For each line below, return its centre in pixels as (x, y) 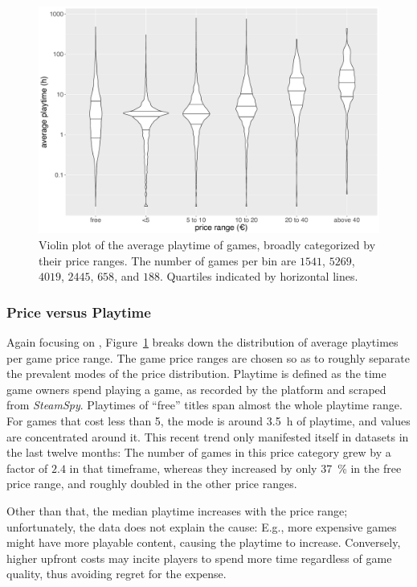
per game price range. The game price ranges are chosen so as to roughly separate (208, 357)
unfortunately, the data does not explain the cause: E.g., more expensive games (202, 526)
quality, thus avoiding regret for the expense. (117, 574)
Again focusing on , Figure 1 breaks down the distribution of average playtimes (202, 341)
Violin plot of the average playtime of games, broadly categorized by (207, 244)
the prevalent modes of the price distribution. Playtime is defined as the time (196, 374)
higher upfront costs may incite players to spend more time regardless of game (199, 558)
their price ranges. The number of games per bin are (168, 260)
